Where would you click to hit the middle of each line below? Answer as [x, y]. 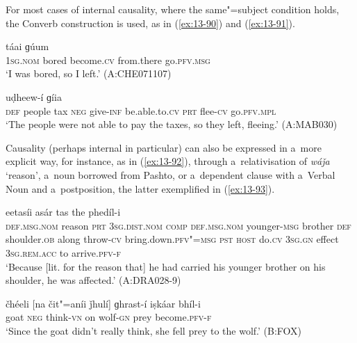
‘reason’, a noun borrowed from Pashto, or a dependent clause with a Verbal [171, 174]
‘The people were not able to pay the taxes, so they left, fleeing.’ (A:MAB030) [172, 124]
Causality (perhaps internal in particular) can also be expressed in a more [164, 147]
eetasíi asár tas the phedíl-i [63, 212]
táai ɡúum [27, 46]
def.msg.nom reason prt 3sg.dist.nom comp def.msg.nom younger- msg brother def [178, 225]
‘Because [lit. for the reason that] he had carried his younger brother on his [166, 266]
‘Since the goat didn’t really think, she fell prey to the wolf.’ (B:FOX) [154, 330]
